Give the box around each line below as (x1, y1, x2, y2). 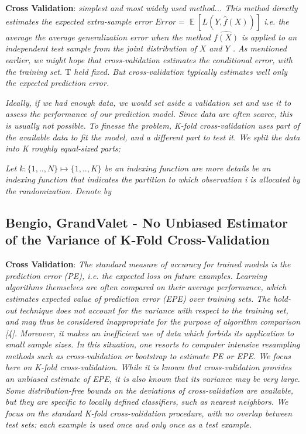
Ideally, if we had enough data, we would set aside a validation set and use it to (5, 96, 291, 108)
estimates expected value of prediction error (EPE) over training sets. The (5, 292, 270, 304)
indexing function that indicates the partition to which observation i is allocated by (5, 173, 300, 185)
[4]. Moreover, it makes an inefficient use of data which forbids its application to (5, 326, 294, 339)
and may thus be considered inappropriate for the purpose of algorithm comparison (5, 315, 301, 328)
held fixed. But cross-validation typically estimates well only (74, 65, 288, 77)
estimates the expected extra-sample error (5, 15, 152, 27)
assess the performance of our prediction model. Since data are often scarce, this (5, 108, 293, 120)
